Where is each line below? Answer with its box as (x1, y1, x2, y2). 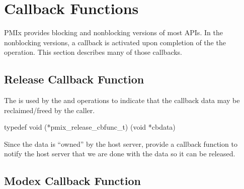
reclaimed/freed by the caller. (4, 105, 95, 115)
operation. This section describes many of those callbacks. (4, 47, 183, 57)
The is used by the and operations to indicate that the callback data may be (4, 95, 240, 106)
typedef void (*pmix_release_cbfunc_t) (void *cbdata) (4, 122, 176, 132)
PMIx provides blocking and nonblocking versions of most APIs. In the (4, 27, 223, 38)
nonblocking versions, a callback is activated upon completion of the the (4, 37, 226, 47)
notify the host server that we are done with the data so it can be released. (4, 148, 235, 159)
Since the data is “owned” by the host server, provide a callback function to (4, 138, 237, 149)
